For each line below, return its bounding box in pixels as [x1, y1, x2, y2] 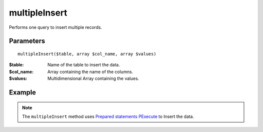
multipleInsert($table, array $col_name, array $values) [18, 51, 157, 57]
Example [9, 88, 36, 96]
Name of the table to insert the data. [47, 62, 120, 68]
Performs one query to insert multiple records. [9, 24, 102, 30]
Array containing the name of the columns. [47, 69, 133, 75]
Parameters [9, 37, 45, 45]
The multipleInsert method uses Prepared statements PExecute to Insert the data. [22, 113, 194, 119]
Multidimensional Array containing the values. [47, 75, 139, 81]
